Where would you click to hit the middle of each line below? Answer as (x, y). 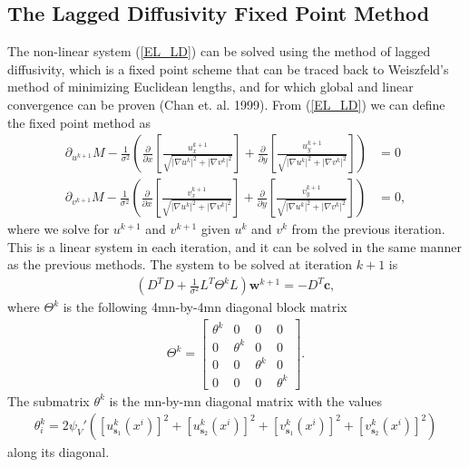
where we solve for (59, 229)
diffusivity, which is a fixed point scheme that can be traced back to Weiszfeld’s (228, 68)
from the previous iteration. (368, 229)
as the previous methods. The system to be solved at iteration (180, 264)
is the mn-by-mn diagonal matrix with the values (245, 400)
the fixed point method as (79, 122)
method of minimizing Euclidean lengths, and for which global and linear (210, 87)
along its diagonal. (59, 452)
